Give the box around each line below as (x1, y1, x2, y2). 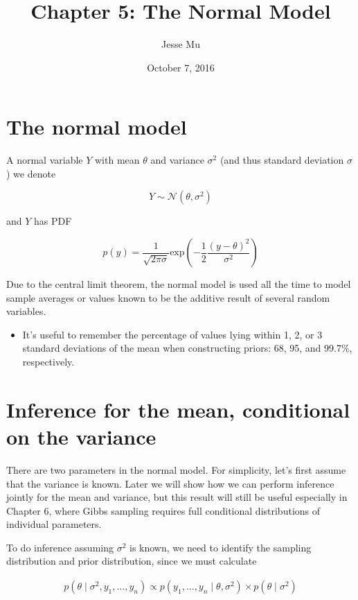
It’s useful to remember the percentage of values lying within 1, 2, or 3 (22, 327, 323, 341)
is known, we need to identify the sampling (129, 540, 312, 554)
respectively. (22, 354, 75, 368)
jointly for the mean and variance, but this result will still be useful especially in (6, 490, 348, 504)
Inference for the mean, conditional (6, 395, 350, 423)
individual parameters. (6, 517, 102, 531)
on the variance (6, 422, 156, 450)
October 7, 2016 (147, 60, 215, 74)
